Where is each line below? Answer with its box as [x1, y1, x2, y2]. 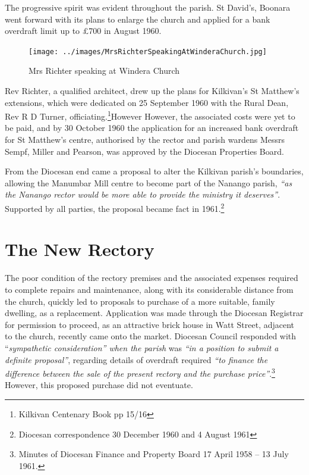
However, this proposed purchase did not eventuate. [5, 379, 193, 391]
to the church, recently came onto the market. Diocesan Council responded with [5, 330, 297, 342]
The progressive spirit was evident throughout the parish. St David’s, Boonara [5, 1, 291, 13]
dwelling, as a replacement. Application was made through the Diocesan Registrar [5, 307, 304, 319]
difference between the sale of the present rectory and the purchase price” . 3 [5, 365, 275, 379]
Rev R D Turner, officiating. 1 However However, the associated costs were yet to [5, 108, 295, 122]
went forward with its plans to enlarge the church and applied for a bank [5, 12, 270, 25]
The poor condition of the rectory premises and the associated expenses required [5, 271, 298, 284]
